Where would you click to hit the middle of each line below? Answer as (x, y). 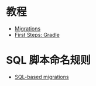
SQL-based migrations (42, 77)
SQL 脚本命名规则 (48, 61)
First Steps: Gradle (37, 35)
